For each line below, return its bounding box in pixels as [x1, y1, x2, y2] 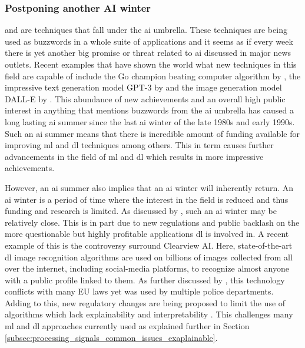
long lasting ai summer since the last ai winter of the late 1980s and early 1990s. [5, 115, 295, 128]
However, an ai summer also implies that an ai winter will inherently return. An [5, 181, 294, 193]
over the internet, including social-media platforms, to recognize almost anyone [5, 262, 289, 275]
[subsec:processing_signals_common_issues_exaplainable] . [5, 331, 218, 343]
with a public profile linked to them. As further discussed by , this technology [5, 273, 285, 286]
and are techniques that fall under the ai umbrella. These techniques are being [5, 24, 287, 36]
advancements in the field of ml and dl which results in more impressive [5, 150, 264, 162]
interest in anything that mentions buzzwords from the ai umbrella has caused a [5, 104, 294, 116]
